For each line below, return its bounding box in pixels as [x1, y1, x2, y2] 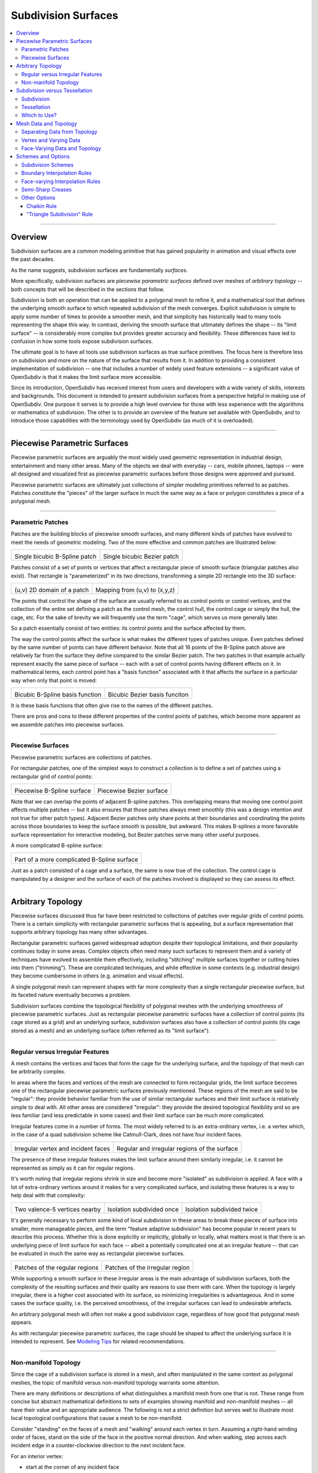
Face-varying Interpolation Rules [21, 177, 101, 185]
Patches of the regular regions [14, 1264, 99, 1272]
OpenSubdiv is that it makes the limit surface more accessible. [11, 373, 163, 380]
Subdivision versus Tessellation [16, 87, 92, 94]
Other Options [21, 194, 56, 202]
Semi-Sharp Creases [21, 186, 72, 193]
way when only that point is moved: [11, 676, 97, 683]
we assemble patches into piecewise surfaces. [11, 721, 125, 728]
